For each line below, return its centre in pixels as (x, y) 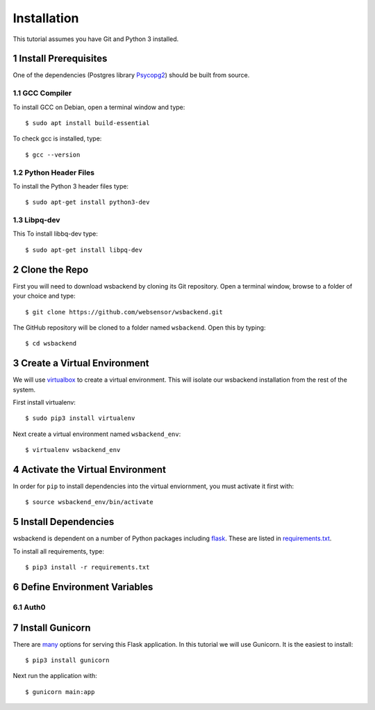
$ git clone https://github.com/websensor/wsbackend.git (124, 312)
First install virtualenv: (44, 402)
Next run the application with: (55, 676)
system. (24, 389)
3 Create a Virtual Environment (81, 363)
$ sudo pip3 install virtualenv (80, 418)
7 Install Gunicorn (52, 628)
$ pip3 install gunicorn (67, 660)
